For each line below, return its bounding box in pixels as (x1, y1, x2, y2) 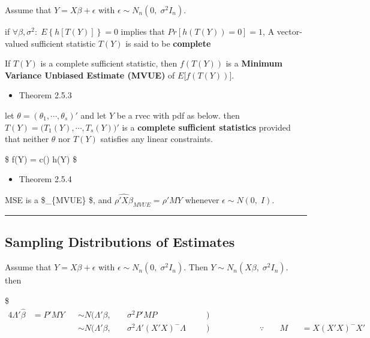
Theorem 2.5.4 (19, 173, 72, 185)
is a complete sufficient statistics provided (122, 120, 291, 133)
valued (5, 37, 29, 49)
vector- (276, 25, 302, 37)
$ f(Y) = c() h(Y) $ (5, 152, 77, 165)
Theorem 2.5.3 (19, 89, 72, 101)
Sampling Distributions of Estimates (5, 233, 235, 251)
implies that (121, 25, 165, 37)
